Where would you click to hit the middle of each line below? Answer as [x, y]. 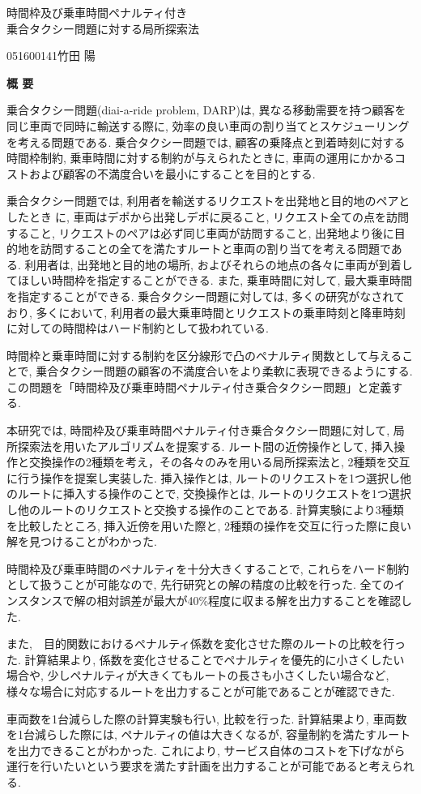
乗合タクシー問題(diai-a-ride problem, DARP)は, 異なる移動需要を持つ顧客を [206, 110]
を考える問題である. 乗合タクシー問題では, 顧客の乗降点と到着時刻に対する [206, 142]
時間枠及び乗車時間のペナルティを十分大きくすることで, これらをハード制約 [208, 568]
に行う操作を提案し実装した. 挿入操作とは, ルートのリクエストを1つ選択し [204, 477]
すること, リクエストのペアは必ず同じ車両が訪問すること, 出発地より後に [200, 232]
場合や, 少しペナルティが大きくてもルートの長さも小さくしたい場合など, [198, 675]
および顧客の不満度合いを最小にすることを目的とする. [172, 173]
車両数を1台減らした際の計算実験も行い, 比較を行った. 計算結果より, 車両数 [207, 718]
